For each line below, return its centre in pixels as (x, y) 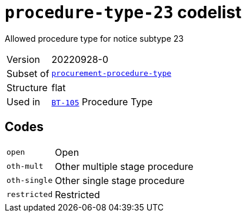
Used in (24, 101)
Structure (27, 87)
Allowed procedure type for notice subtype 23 (94, 38)
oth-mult (25, 166)
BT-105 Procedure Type (102, 101)
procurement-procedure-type (112, 74)
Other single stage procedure (120, 180)
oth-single (30, 181)
